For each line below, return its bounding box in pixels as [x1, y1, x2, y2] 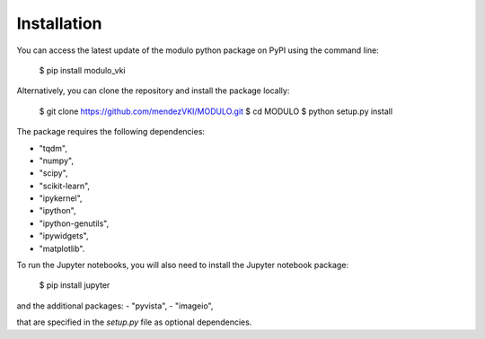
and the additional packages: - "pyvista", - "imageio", [16, 300, 214, 311]
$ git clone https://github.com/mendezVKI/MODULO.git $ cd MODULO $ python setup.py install [39, 106, 393, 117]
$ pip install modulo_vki [39, 65, 126, 75]
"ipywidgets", [39, 230, 89, 241]
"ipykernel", [39, 193, 83, 204]
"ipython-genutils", [39, 218, 110, 229]
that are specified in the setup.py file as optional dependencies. [16, 317, 252, 327]
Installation [16, 13, 102, 33]
